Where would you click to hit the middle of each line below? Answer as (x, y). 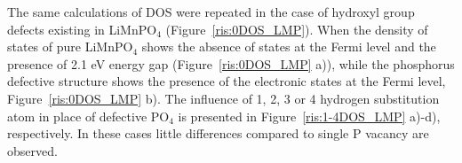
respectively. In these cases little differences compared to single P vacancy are (218, 133)
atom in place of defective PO (88, 116)
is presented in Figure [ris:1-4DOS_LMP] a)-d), (309, 116)
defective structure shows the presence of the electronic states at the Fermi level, (227, 81)
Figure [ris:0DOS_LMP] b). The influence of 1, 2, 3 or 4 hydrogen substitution (223, 98)
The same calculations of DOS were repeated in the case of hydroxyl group (211, 12)
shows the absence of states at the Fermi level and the (289, 47)
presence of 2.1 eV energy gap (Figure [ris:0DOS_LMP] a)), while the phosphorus (231, 63)
